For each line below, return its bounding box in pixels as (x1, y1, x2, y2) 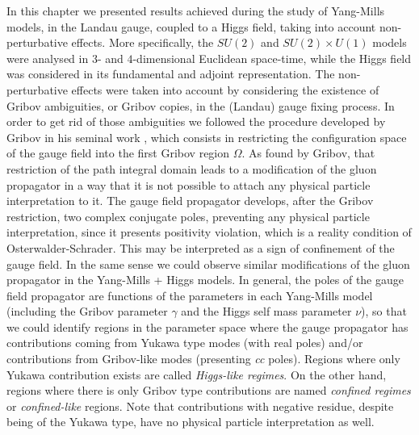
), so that (361, 303, 407, 320)
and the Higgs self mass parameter (181, 303, 352, 320)
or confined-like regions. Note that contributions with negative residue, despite (6, 397, 394, 414)
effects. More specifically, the (71, 34, 214, 51)
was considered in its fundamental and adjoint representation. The (6, 65, 335, 82)
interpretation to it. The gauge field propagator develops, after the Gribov (6, 192, 374, 209)
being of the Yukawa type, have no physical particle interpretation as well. (6, 413, 375, 430)
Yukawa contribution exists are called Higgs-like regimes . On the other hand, (6, 366, 387, 383)
